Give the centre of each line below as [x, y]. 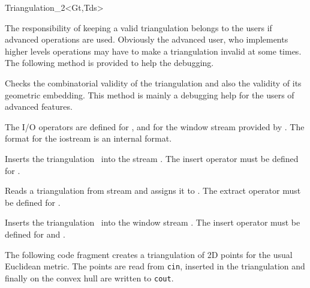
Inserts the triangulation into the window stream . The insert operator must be [153, 222]
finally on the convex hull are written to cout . [89, 277]
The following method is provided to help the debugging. [109, 63]
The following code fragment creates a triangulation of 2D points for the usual [149, 254]
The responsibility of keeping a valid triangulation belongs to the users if [139, 27]
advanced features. [39, 106]
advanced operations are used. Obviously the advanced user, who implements [147, 39]
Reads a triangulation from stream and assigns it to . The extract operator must [153, 190]
